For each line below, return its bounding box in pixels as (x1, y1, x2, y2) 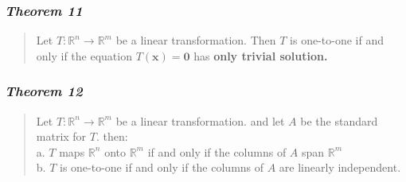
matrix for (36, 128, 87, 145)
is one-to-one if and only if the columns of (59, 159, 264, 176)
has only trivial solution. (193, 47, 328, 64)
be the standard (300, 112, 378, 129)
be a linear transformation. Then (115, 32, 276, 48)
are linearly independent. (279, 159, 401, 176)
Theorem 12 (5, 81, 83, 101)
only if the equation (36, 47, 132, 64)
